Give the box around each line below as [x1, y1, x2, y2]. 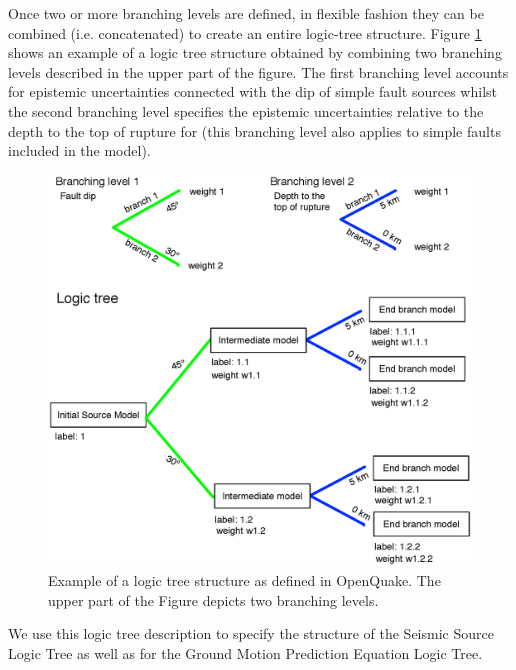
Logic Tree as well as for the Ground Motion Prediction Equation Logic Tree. [8, 642, 483, 663]
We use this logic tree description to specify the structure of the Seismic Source [8, 623, 494, 644]
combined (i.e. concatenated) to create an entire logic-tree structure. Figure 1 [8, 22, 482, 43]
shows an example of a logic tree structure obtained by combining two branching [8, 42, 502, 63]
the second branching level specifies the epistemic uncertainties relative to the [8, 100, 484, 121]
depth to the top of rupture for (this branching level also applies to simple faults [8, 120, 501, 141]
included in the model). [8, 140, 151, 161]
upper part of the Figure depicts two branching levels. [48, 589, 379, 610]
